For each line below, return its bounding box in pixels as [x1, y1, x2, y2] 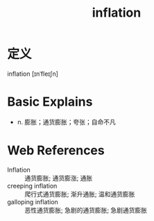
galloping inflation [7, 197, 59, 206]
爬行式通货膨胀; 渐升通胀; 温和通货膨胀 [24, 190, 135, 198]
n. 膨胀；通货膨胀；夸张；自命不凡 [17, 117, 117, 126]
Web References [7, 142, 105, 158]
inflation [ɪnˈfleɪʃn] [7, 69, 59, 78]
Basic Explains [7, 94, 93, 110]
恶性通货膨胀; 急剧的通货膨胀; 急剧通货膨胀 [24, 206, 148, 214]
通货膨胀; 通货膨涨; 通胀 [24, 174, 93, 182]
